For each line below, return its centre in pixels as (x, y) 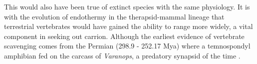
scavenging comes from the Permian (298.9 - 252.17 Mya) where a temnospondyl (127, 46)
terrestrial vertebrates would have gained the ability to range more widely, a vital (128, 26)
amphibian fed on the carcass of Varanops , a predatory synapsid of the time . (122, 55)
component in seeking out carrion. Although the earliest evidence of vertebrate (124, 36)
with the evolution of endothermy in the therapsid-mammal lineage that (114, 16)
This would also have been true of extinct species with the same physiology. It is (127, 6)
